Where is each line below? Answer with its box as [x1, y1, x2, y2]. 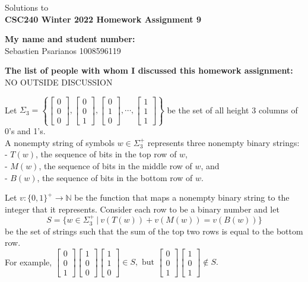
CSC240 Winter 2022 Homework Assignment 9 [5, 12, 202, 25]
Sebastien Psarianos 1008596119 [5, 44, 121, 56]
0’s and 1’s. [5, 125, 46, 137]
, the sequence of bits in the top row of [36, 148, 177, 160]
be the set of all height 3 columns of [167, 103, 298, 116]
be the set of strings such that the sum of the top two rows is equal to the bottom [5, 224, 303, 237]
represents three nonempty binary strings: [147, 136, 300, 148]
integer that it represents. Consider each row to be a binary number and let [5, 202, 280, 215]
